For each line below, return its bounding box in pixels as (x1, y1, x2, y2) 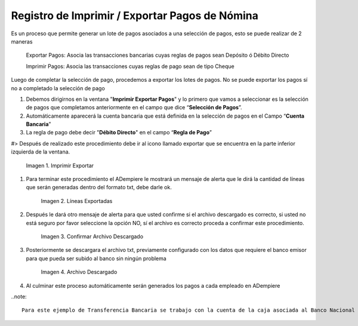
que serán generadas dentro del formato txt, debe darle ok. (26, 184, 172, 191)
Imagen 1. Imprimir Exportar (26, 162, 94, 169)
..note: (11, 293, 27, 300)
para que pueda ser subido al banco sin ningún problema (26, 254, 166, 262)
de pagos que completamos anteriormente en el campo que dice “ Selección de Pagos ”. (26, 104, 242, 111)
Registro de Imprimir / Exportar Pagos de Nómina (11, 9, 259, 22)
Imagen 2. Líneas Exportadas (41, 197, 113, 204)
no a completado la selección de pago (11, 84, 106, 92)
